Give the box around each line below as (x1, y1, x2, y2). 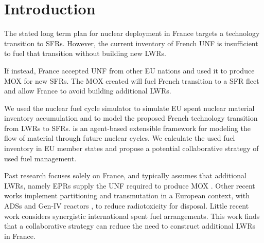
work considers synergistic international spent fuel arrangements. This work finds (4, 210, 260, 221)
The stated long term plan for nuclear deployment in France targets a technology (4, 28, 260, 39)
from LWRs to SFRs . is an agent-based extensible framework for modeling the (4, 122, 251, 133)
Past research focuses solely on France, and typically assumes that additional (4, 170, 247, 181)
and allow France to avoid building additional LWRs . (4, 85, 171, 96)
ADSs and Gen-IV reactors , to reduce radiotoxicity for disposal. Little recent (4, 200, 249, 211)
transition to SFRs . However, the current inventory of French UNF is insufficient (4, 38, 258, 48)
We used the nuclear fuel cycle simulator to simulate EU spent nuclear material (4, 102, 255, 113)
